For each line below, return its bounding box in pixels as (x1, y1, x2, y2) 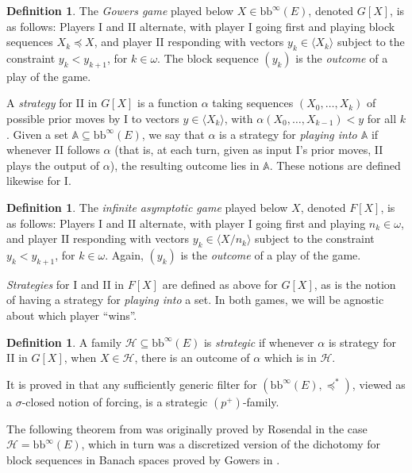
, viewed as (352, 375, 406, 392)
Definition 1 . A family (6, 333, 122, 350)
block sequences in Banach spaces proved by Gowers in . (6, 451, 280, 467)
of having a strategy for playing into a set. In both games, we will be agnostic (6, 291, 384, 308)
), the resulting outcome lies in (110, 156, 260, 173)
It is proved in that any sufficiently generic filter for (6, 375, 257, 392)
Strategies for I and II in (6, 275, 125, 292)
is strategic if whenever (203, 333, 314, 350)
